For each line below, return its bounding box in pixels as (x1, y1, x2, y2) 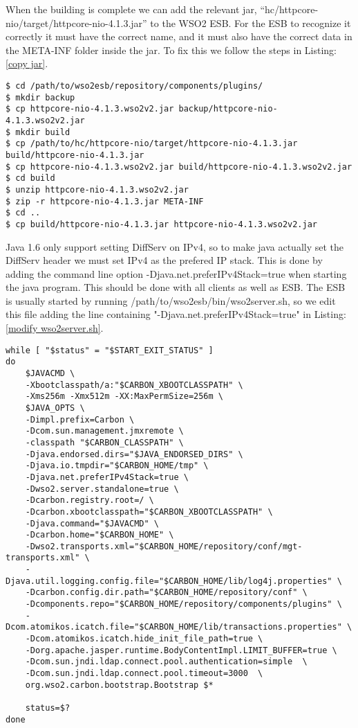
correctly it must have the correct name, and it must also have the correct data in (6, 29, 352, 44)
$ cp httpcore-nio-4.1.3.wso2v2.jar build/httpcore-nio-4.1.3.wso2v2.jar (6, 161, 352, 172)
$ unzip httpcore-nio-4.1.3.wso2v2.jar (6, 184, 189, 195)
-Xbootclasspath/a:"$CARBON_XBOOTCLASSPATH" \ (25, 380, 243, 390)
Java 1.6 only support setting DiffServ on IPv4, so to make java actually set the (6, 239, 344, 254)
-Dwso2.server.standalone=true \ (25, 483, 179, 494)
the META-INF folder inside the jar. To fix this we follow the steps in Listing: (6, 42, 337, 57)
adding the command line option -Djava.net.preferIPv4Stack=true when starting (6, 266, 347, 281)
